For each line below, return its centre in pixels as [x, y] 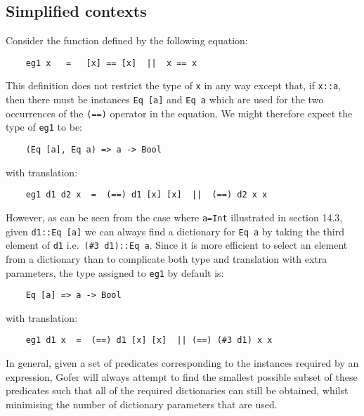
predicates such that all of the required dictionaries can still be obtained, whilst [177, 390]
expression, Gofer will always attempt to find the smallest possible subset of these [182, 376]
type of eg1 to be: [44, 127]
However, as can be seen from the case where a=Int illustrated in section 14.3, [174, 217]
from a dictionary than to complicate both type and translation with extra [167, 258]
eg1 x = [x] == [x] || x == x [111, 63]
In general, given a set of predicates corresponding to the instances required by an [182, 363]
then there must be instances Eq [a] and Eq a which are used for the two [165, 99]
